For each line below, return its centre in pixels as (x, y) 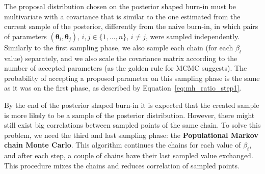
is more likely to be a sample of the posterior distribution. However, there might (129, 115)
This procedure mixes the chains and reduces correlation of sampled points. (122, 165)
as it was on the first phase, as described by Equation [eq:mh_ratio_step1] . (123, 88)
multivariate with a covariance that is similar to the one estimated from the (122, 16)
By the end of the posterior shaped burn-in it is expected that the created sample (132, 105)
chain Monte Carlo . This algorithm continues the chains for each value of (123, 145)
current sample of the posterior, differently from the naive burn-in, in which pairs (131, 26)
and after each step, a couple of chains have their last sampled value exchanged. (129, 155)
